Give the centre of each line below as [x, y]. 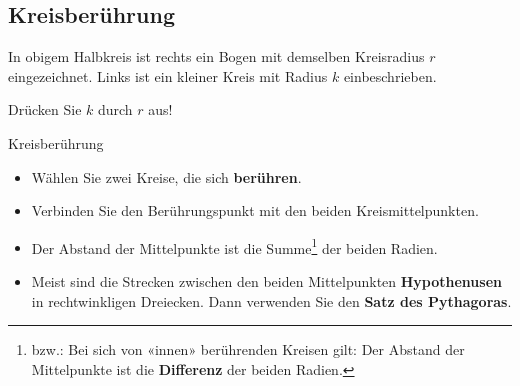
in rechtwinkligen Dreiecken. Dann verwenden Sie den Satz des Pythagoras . [271, 300]
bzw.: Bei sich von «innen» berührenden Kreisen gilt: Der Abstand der [248, 349]
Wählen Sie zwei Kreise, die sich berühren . [166, 176]
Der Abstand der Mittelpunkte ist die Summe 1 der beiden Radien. [234, 246]
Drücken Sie [45, 109]
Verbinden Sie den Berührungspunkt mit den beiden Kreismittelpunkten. [255, 210]
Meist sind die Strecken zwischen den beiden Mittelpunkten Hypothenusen [266, 281]
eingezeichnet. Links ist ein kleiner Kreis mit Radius [168, 75]
